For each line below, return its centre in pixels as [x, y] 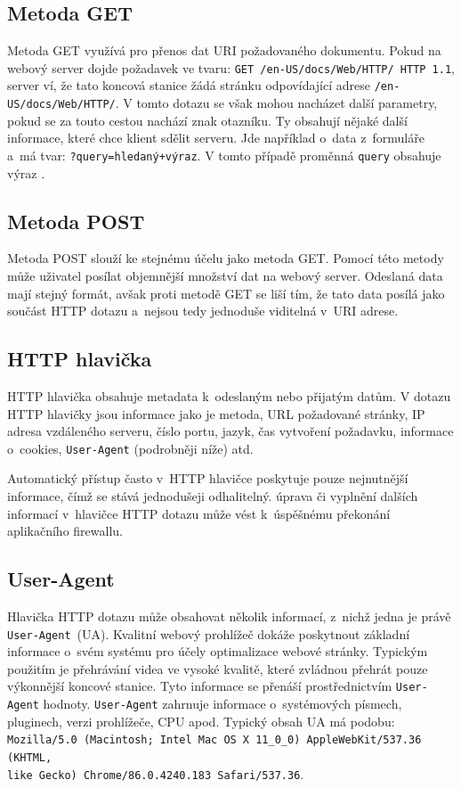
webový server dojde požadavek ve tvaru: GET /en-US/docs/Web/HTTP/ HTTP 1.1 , [231, 67]
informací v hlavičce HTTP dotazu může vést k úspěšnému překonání [199, 513]
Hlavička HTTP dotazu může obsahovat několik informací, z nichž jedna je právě [229, 616]
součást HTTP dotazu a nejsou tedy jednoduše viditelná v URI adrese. [203, 311]
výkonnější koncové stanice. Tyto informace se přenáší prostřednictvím [200, 686]
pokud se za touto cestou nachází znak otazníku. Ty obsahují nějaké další [207, 120]
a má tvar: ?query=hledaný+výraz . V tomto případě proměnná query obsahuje [224, 155]
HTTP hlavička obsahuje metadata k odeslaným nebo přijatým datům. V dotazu [229, 395]
